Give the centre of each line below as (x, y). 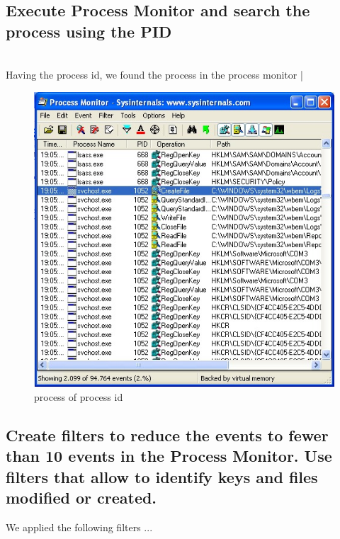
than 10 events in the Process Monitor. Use (169, 456)
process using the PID (89, 31)
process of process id (79, 396)
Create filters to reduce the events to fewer (167, 435)
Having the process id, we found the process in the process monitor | (154, 75)
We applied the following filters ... (79, 527)
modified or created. (81, 497)
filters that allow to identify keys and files (162, 476)
